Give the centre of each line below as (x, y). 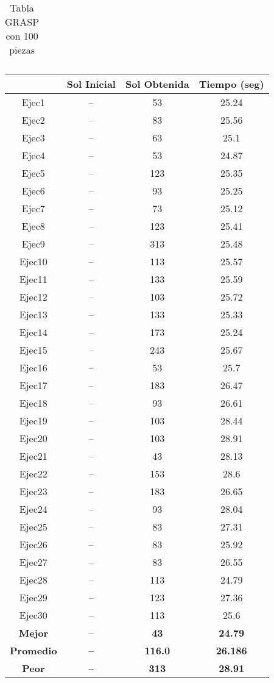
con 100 (22, 36)
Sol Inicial (91, 84)
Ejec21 (33, 456)
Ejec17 (33, 385)
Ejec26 (33, 544)
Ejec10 (33, 261)
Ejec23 (33, 491)
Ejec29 (33, 597)
